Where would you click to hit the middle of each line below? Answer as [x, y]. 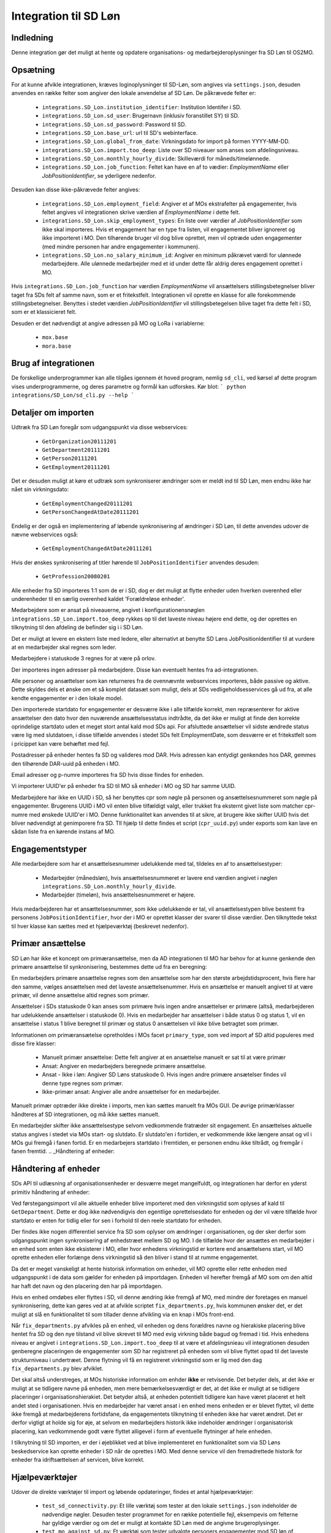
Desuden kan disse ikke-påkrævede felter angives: [76, 189]
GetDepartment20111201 [76, 450]
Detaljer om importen [53, 413]
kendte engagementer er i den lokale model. [67, 698]
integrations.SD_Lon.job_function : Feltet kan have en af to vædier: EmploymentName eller [165, 167]
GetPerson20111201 [70, 459]
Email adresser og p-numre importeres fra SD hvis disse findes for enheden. [108, 775]
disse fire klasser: [34, 1044]
